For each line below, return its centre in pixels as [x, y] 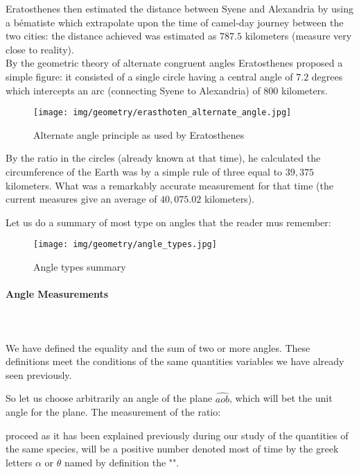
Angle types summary [80, 267]
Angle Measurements [57, 294]
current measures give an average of [81, 199]
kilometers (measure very [298, 36]
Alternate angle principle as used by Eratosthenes [139, 134]
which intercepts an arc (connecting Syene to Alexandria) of [133, 90]
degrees [327, 76]
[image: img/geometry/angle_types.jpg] [125, 245]
